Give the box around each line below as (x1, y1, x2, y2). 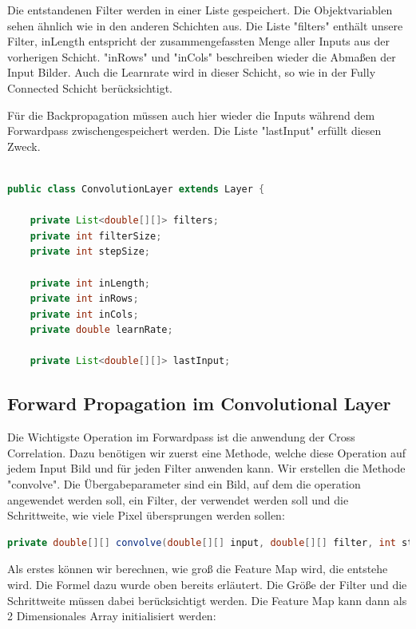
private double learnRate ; (30, 324, 173, 336)
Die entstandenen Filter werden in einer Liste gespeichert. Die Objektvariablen (7, 2, 393, 18)
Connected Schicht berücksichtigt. (7, 79, 173, 96)
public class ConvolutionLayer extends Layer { (7, 183, 265, 195)
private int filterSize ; (30, 230, 162, 242)
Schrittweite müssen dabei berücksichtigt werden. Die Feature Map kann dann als (7, 591, 407, 608)
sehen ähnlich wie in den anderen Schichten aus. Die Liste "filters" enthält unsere (7, 17, 403, 34)
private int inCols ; (30, 308, 139, 320)
